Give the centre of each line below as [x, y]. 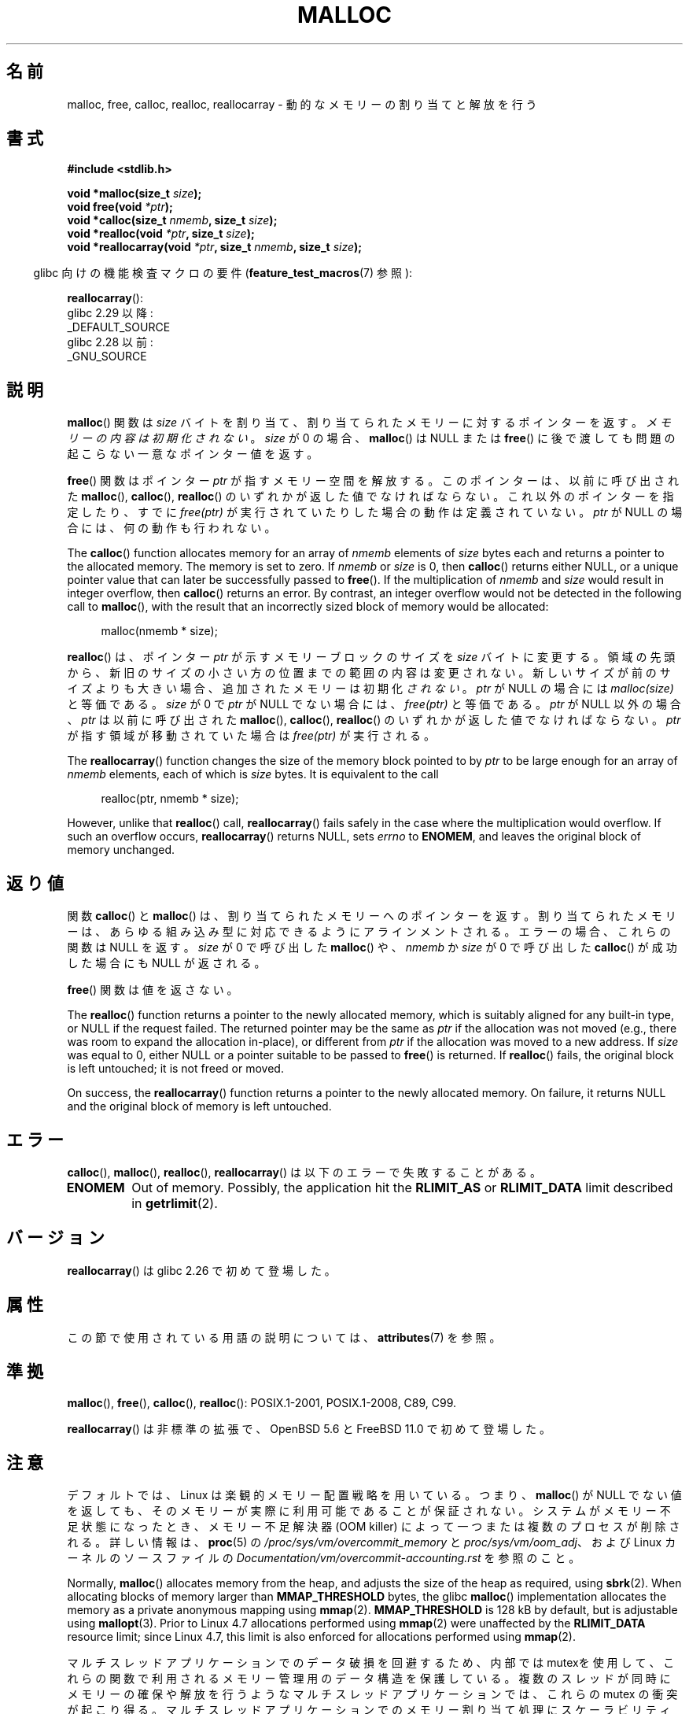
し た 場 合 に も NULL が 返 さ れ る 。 [166, 963]
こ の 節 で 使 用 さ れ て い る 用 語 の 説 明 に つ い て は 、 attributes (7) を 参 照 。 [284, 1337]
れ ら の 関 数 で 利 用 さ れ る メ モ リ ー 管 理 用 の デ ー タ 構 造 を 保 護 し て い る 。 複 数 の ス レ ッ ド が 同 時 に [369, 1679]
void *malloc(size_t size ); [134, 194]
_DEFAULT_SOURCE [119, 327]
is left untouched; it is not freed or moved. [175, 1069]
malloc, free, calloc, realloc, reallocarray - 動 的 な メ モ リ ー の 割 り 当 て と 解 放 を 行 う [302, 104]
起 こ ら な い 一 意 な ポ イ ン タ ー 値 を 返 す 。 [193, 454]
